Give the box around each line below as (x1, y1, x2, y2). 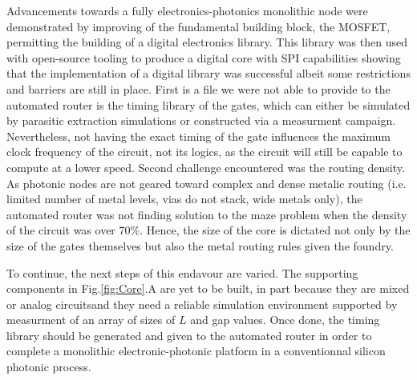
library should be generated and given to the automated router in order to (6, 326, 372, 343)
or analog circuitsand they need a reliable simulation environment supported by (6, 295, 398, 312)
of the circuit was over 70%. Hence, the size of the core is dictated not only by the (6, 222, 411, 238)
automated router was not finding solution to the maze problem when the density (6, 206, 407, 222)
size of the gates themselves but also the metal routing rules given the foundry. (6, 237, 394, 254)
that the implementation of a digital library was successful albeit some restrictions (6, 65, 411, 82)
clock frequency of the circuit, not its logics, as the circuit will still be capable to (6, 143, 403, 160)
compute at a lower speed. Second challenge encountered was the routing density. (6, 158, 405, 175)
